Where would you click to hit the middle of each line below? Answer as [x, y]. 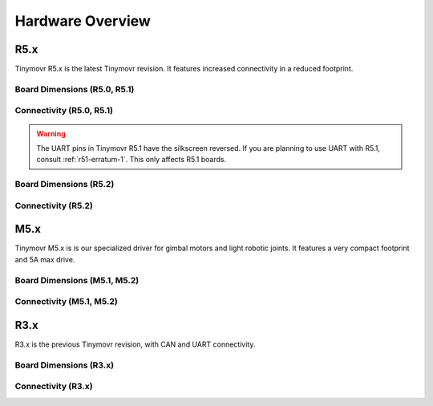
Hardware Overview [83, 21]
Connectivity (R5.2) [54, 205]
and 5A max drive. [45, 259]
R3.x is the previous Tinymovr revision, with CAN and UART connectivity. [135, 344]
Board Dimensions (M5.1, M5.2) [77, 280]
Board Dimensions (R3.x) [65, 365]
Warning [51, 133]
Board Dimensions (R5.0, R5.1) [75, 89]
